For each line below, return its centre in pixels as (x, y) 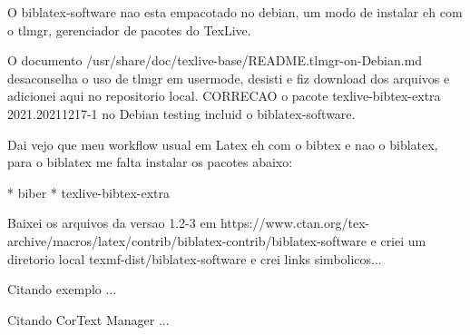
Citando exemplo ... (62, 289)
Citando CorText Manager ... (88, 319)
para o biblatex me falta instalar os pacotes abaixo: (150, 162)
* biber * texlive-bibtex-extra (88, 192)
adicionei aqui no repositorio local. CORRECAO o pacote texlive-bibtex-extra (224, 96)
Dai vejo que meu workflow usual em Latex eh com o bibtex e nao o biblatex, (223, 144)
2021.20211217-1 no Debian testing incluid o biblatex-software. (181, 113)
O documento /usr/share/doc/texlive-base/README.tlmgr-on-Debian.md (215, 60)
